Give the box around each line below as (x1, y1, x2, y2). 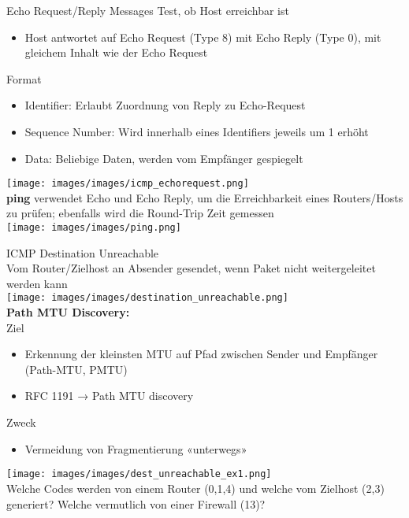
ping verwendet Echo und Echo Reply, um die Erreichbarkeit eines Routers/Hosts (6, 189, 403, 205)
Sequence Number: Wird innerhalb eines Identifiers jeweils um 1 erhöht (24, 123, 369, 139)
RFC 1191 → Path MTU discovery (24, 387, 194, 404)
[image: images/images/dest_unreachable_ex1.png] (6, 468, 272, 480)
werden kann (6, 275, 68, 291)
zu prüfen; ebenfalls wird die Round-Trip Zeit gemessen (6, 205, 274, 221)
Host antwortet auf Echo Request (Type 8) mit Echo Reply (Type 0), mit (24, 28, 381, 45)
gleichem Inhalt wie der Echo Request (24, 44, 208, 61)
